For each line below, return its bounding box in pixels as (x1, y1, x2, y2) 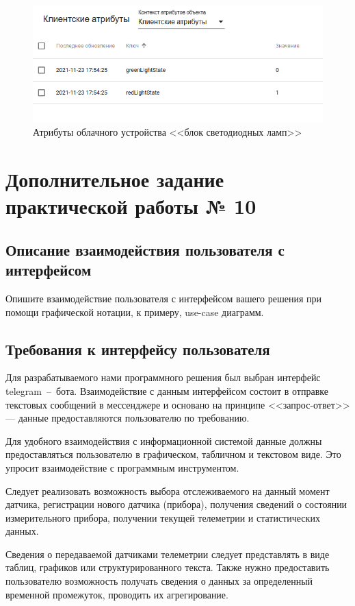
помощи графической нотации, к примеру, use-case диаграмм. (5, 304, 264, 319)
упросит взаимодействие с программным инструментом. (5, 460, 239, 474)
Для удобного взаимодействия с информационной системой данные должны (5, 433, 322, 448)
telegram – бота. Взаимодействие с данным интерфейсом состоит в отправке (5, 383, 328, 398)
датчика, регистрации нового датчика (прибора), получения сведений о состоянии (5, 497, 347, 511)
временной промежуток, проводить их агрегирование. (5, 587, 228, 601)
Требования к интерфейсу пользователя (5, 338, 270, 359)
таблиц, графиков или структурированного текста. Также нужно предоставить (5, 560, 330, 574)
